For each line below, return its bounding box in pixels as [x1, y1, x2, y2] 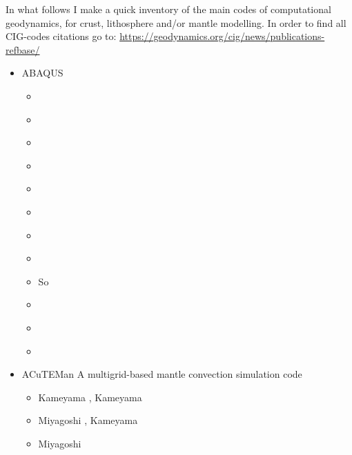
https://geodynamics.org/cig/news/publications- [119, 29, 325, 43]
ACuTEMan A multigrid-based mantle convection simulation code [21, 367, 302, 381]
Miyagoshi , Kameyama [38, 413, 138, 427]
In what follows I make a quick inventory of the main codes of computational [6, 2, 331, 16]
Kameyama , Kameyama [38, 390, 142, 404]
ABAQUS [21, 65, 63, 80]
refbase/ [6, 42, 40, 57]
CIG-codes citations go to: [6, 29, 117, 43]
